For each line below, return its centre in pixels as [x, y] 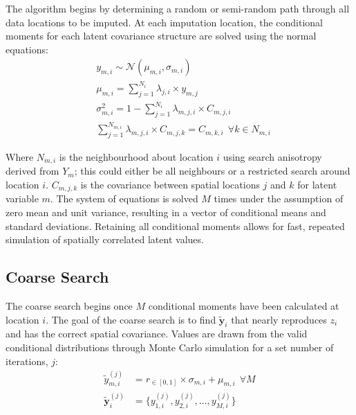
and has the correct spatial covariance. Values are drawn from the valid [157, 334]
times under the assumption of [279, 198]
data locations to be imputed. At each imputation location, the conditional [165, 22]
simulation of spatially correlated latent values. [105, 239]
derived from [32, 171]
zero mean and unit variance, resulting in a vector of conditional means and [166, 212]
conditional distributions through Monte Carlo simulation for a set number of [170, 347]
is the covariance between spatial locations [170, 185]
